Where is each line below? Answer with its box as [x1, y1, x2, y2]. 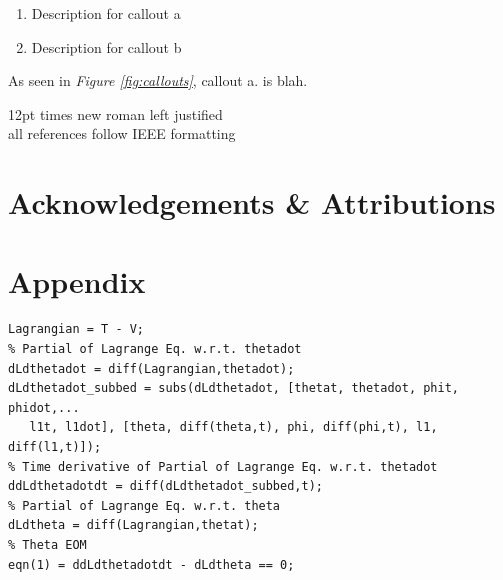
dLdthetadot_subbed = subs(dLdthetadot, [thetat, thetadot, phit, [8, 381, 460, 396]
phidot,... [8, 400, 80, 415]
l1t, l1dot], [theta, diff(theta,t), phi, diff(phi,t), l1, [29, 420, 438, 435]
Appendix [8, 260, 146, 301]
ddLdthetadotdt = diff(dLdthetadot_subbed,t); [8, 479, 323, 494]
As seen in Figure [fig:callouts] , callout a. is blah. [8, 70, 308, 91]
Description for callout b [31, 36, 182, 57]
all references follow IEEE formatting [8, 123, 236, 144]
